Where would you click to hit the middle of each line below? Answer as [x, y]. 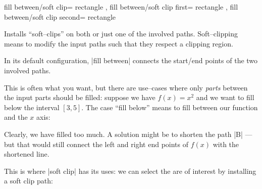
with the [226, 144]
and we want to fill [225, 97]
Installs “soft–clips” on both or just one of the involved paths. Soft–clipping [121, 34]
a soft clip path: [29, 181]
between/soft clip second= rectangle [60, 16]
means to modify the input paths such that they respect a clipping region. [119, 43]
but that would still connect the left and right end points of [96, 144]
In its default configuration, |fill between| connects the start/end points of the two [131, 60]
